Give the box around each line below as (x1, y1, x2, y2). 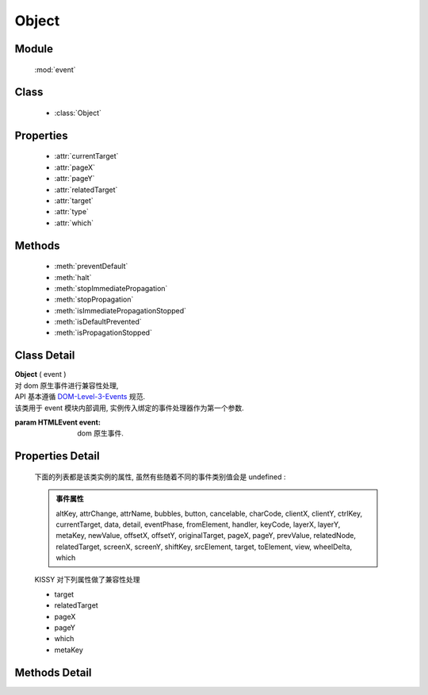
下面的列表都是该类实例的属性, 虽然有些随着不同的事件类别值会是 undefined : (34, 472, 286, 482)
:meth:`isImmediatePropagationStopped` (54, 305, 186, 315)
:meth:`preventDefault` (54, 262, 128, 271)
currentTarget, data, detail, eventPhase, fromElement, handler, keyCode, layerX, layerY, (55, 520, 341, 529)
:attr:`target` (54, 195, 94, 205)
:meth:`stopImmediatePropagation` (54, 283, 168, 293)
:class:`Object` (54, 108, 102, 117)
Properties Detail (14, 449, 100, 463)
